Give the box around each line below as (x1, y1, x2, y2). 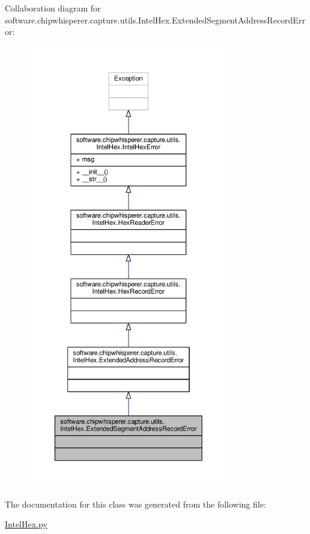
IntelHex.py (5, 518, 47, 530)
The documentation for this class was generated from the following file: (5, 497, 266, 510)
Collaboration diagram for (5, 2, 101, 14)
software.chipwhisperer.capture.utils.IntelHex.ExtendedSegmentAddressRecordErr (5, 13, 305, 26)
